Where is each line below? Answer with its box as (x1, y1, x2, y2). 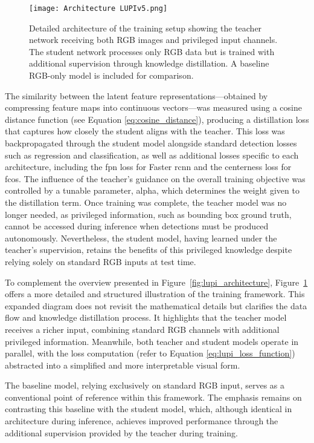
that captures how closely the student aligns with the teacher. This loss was (5, 125, 285, 137)
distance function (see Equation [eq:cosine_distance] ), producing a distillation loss (5, 113, 309, 125)
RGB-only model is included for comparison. (29, 69, 194, 82)
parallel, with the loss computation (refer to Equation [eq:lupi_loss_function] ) (5, 347, 295, 359)
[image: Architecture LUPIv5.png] (29, 4, 168, 13)
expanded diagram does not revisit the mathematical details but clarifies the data (5, 299, 307, 312)
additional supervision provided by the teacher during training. (5, 426, 238, 439)
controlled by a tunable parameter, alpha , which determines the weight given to (5, 184, 300, 197)
